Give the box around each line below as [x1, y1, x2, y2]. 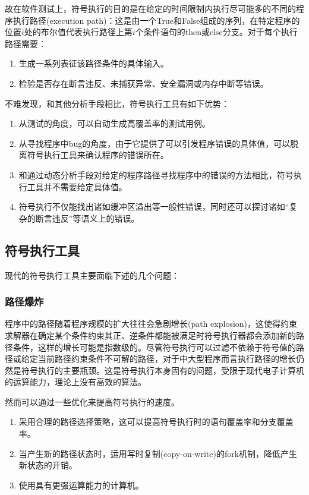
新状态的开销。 [18, 459, 77, 471]
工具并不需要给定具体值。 [27, 180, 127, 193]
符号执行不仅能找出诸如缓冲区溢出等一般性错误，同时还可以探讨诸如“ [18, 200, 289, 213]
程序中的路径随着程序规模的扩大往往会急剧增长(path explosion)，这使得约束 [5, 317, 298, 330]
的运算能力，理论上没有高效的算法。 [5, 376, 146, 388]
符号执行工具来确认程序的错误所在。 [27, 149, 169, 161]
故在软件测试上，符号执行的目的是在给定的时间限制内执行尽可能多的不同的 [5, 2, 296, 14]
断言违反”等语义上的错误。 [35, 212, 140, 224]
